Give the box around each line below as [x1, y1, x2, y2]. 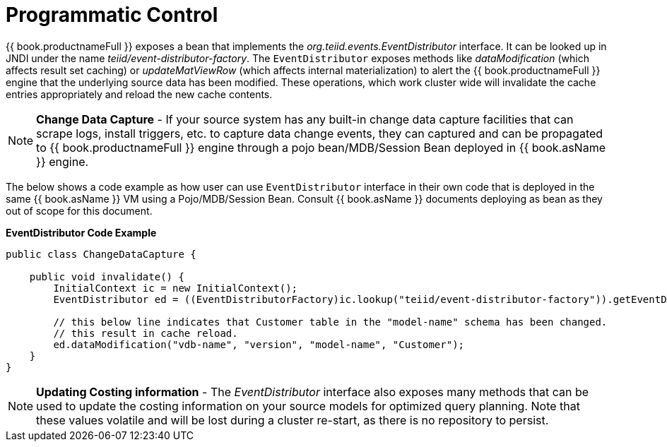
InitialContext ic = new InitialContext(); [53, 282, 298, 294]
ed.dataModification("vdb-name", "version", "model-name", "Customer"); [53, 338, 465, 350]
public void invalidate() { [29, 270, 184, 282]
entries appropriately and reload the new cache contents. [6, 88, 273, 100]
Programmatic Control [6, 3, 218, 27]
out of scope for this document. [6, 204, 153, 217]
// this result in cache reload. [53, 327, 238, 339]
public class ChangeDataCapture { [6, 248, 196, 260]
